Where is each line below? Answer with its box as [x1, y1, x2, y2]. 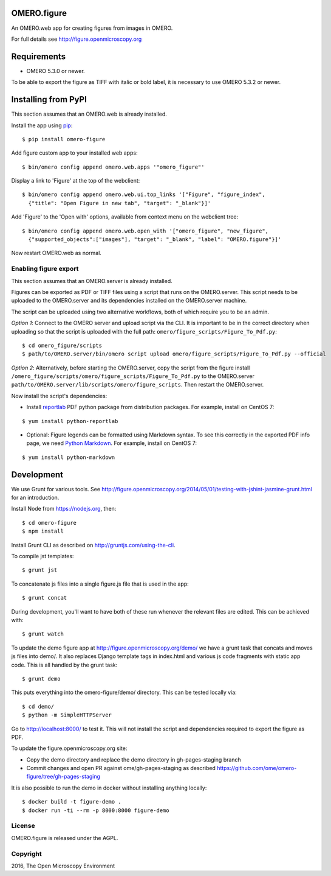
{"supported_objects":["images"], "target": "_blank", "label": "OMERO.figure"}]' [28, 236, 282, 243]
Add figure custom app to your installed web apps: [11, 149, 138, 156]
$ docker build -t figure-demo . [22, 798, 121, 805]
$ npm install [22, 528, 64, 535]
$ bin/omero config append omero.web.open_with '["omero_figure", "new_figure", [22, 227, 269, 234]
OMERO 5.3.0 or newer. [26, 67, 85, 74]
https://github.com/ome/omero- [216, 765, 297, 772]
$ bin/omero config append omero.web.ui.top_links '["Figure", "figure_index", [22, 191, 265, 198]
